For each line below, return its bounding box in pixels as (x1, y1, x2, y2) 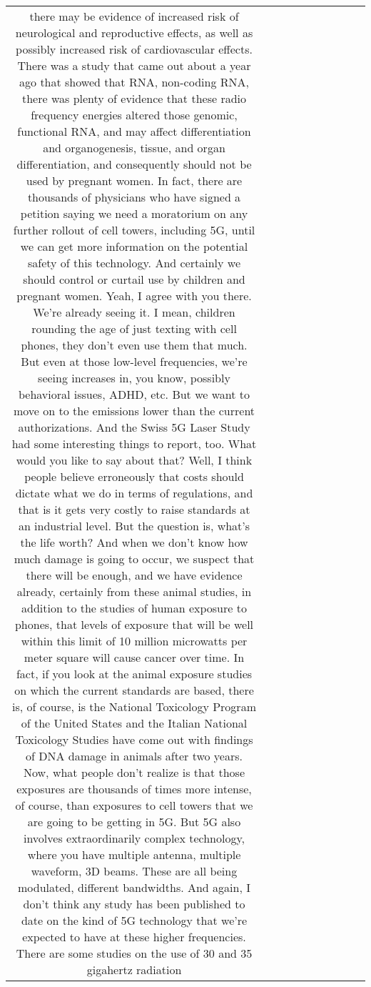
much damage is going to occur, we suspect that (14, 550, 255, 567)
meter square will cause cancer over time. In (24, 649, 245, 665)
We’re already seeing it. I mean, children (33, 304, 235, 320)
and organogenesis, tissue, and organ (43, 139, 225, 156)
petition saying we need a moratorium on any (20, 205, 248, 222)
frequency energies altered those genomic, (31, 106, 238, 123)
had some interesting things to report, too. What (11, 435, 257, 452)
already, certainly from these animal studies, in (16, 583, 252, 600)
